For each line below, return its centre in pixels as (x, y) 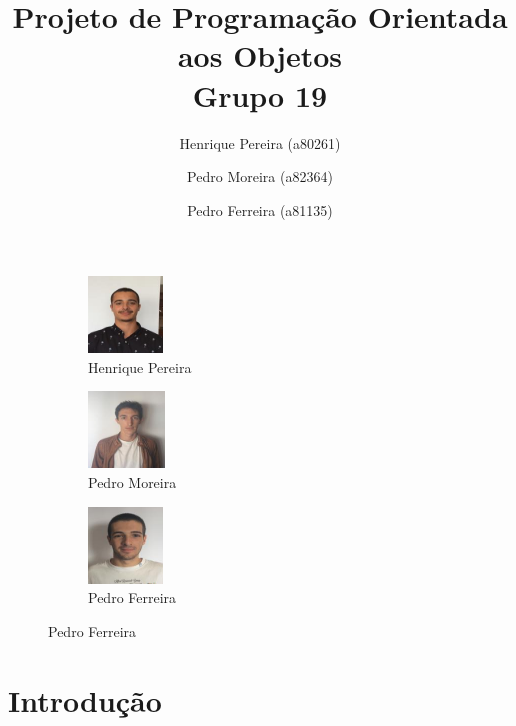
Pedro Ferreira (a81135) (260, 209)
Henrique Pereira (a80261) (260, 142)
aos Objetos (260, 55)
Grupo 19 (260, 94)
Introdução (85, 699)
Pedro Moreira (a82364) (260, 176)
